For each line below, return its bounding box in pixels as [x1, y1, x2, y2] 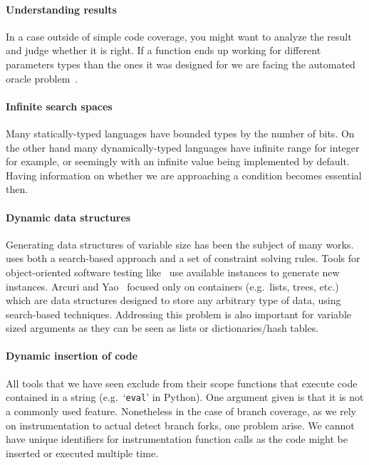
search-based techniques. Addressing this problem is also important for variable [6, 306, 352, 321]
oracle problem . [6, 70, 78, 85]
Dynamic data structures [6, 209, 131, 224]
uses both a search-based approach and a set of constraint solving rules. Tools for [6, 251, 360, 266]
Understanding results [6, 1, 117, 16]
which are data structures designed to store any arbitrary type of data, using [6, 293, 341, 308]
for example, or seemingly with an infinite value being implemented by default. [6, 154, 350, 169]
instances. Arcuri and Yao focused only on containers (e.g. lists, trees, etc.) [6, 278, 339, 293]
